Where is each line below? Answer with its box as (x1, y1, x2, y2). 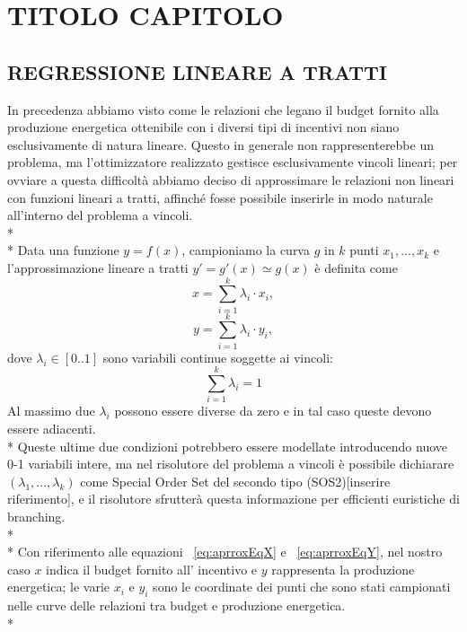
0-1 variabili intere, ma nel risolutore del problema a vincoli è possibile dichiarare (7, 454, 454, 473)
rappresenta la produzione (271, 559, 415, 578)
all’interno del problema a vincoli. (7, 206, 193, 224)
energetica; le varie (7, 577, 110, 596)
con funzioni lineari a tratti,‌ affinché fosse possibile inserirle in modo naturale (7, 188, 433, 206)
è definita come (314, 258, 398, 276)
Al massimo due (7, 401, 95, 420)
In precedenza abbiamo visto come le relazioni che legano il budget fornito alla (7, 100, 439, 118)
